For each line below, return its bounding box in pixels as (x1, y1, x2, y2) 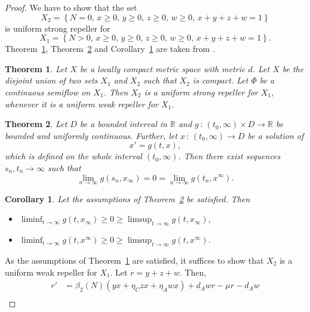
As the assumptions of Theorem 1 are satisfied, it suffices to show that (5, 254, 264, 266)
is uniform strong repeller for (5, 21, 111, 34)
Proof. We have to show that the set (5, 1, 137, 13)
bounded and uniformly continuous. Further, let (5, 129, 177, 141)
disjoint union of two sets (5, 74, 98, 87)
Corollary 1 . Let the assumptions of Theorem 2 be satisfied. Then (5, 192, 250, 205)
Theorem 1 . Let (5, 62, 67, 75)
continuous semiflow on (5, 85, 91, 98)
